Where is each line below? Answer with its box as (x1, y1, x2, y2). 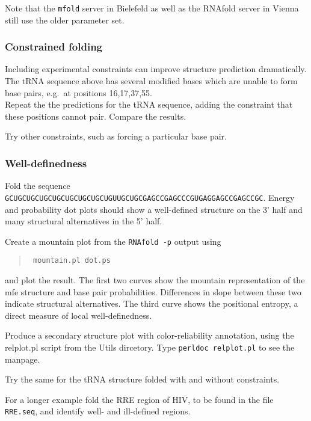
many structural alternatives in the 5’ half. (5, 215, 162, 227)
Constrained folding (5, 39, 103, 54)
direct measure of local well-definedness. (5, 309, 152, 321)
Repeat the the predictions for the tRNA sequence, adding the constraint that (5, 98, 293, 111)
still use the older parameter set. (5, 13, 125, 26)
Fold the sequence (5, 179, 70, 192)
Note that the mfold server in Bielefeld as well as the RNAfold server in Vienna (5, 2, 299, 14)
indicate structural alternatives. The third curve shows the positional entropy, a (5, 297, 298, 310)
